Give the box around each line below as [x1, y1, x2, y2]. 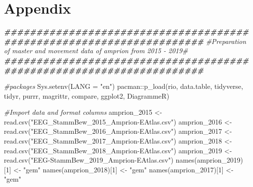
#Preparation [206, 36, 246, 46]
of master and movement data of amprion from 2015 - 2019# [4, 45, 188, 56]
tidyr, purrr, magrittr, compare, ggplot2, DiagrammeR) [4, 90, 170, 101]
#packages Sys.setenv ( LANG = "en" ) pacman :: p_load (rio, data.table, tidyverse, [4, 81, 243, 91]
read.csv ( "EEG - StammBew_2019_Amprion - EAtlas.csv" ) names [4, 155, 195, 165]
